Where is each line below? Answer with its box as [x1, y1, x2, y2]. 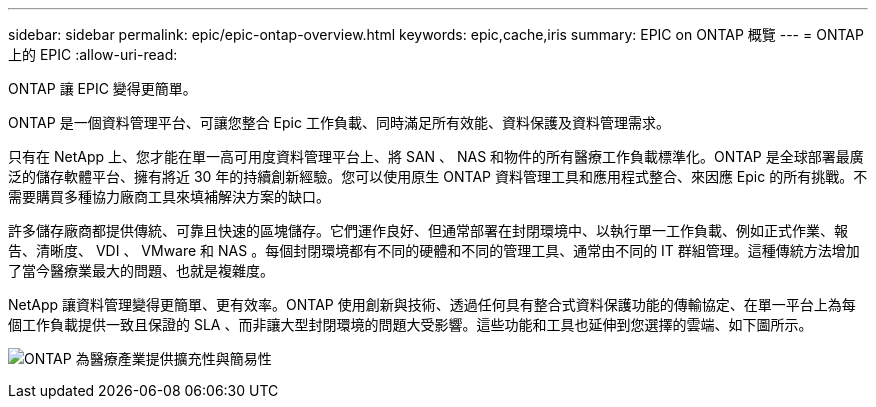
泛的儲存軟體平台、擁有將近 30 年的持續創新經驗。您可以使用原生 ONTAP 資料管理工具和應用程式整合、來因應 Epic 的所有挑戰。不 [8, 168, 868, 185]
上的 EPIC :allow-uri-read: [8, 46, 178, 63]
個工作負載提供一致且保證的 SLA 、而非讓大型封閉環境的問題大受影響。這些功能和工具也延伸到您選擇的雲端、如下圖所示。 [8, 316, 813, 333]
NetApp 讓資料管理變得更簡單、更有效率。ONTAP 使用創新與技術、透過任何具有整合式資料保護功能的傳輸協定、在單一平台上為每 [8, 296, 856, 313]
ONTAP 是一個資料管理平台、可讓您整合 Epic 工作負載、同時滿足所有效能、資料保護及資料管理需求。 [8, 114, 670, 131]
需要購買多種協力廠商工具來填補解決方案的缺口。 [8, 188, 330, 205]
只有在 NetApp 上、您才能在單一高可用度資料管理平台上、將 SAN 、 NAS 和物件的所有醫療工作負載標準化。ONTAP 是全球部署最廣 [8, 148, 864, 165]
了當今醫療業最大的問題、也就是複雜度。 [8, 262, 274, 279]
